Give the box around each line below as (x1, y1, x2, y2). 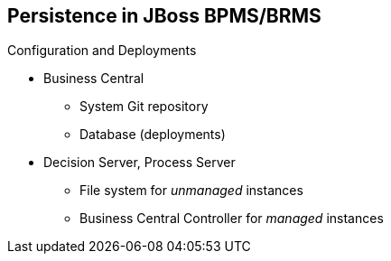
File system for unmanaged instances (79, 182, 303, 199)
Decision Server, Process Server (43, 154, 236, 171)
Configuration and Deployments (7, 42, 197, 59)
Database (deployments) (79, 126, 226, 143)
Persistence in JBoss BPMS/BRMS (7, 5, 321, 27)
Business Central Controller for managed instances (79, 210, 384, 227)
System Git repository (79, 98, 209, 115)
